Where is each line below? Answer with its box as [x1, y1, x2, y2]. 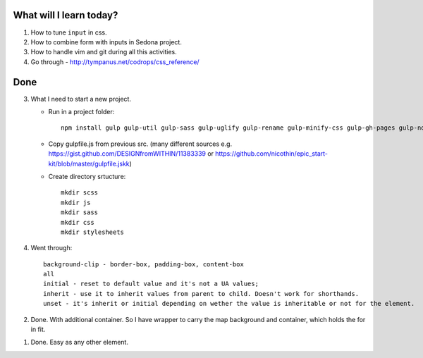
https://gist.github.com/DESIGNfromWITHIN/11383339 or [48, 149, 214, 158]
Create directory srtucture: [48, 172, 126, 180]
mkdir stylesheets [61, 228, 125, 236]
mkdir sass [61, 209, 99, 216]
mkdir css [61, 218, 94, 226]
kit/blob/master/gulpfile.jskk [48, 159, 130, 168]
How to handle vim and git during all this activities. [30, 48, 178, 56]
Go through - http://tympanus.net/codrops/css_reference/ [30, 57, 200, 66]
